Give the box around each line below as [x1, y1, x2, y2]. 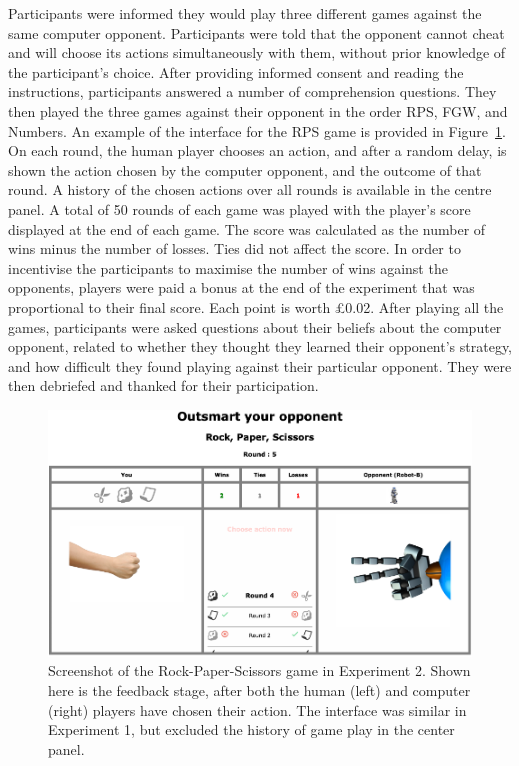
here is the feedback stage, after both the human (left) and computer [48, 680, 471, 701]
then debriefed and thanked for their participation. [8, 375, 319, 396]
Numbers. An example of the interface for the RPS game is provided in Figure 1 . [8, 120, 506, 141]
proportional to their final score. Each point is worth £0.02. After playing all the [8, 296, 504, 317]
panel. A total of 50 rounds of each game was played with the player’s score [8, 198, 471, 219]
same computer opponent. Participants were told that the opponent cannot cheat [8, 22, 505, 43]
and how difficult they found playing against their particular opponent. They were [8, 355, 512, 376]
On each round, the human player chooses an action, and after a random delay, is [8, 140, 507, 161]
